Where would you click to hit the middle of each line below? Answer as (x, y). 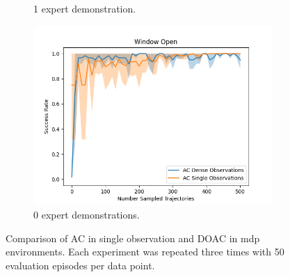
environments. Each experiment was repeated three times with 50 (145, 252)
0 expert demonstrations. (87, 215)
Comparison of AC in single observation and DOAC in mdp (133, 238)
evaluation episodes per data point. (80, 265)
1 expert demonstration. (85, 8)
